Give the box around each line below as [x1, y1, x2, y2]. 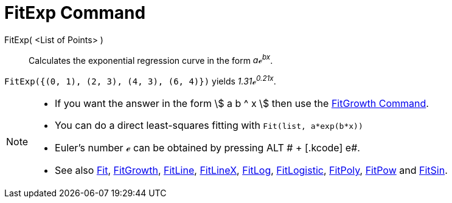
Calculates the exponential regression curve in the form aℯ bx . [29, 53, 273, 66]
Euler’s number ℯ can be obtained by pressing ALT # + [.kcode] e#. [55, 142, 360, 154]
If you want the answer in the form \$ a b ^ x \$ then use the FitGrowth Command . [55, 97, 429, 110]
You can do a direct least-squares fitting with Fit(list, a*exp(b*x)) [55, 119, 363, 132]
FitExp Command [4, 2, 146, 23]
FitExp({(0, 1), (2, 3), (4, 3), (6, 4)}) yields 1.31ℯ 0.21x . [4, 74, 276, 87]
